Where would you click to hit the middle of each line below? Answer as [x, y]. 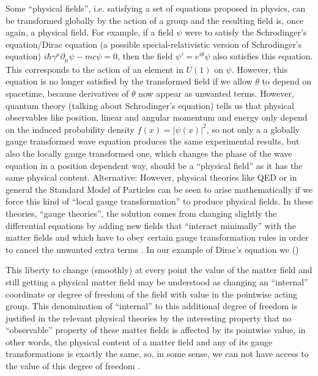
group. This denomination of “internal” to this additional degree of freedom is [152, 306]
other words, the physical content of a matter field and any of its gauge [139, 341]
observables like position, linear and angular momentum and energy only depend [157, 117]
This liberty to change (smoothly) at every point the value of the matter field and [159, 270]
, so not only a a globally [253, 129]
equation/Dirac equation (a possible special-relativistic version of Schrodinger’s [154, 44]
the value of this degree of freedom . [73, 366]
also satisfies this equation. [263, 56]
